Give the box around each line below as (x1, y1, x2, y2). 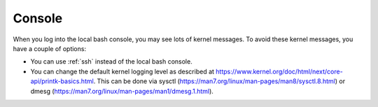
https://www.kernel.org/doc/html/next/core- (216, 67, 343, 76)
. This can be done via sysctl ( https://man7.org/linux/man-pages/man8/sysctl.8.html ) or (93, 77, 346, 85)
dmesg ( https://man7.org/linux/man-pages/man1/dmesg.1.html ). (30, 87, 213, 95)
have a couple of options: (13, 44, 87, 52)
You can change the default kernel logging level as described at (30, 67, 215, 76)
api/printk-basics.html (30, 77, 94, 85)
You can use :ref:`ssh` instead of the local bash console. (30, 57, 192, 66)
